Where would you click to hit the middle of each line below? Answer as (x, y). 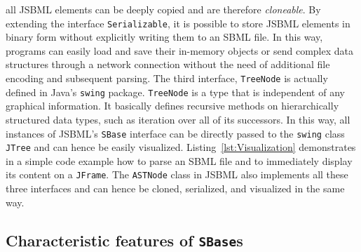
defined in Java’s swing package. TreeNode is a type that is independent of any (175, 92)
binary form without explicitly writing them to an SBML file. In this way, (164, 37)
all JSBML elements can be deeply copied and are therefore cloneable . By (163, 9)
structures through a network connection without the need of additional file (168, 64)
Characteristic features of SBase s (124, 240)
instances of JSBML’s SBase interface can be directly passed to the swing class (175, 133)
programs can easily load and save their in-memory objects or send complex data (179, 50)
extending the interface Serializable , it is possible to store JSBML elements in (178, 23)
